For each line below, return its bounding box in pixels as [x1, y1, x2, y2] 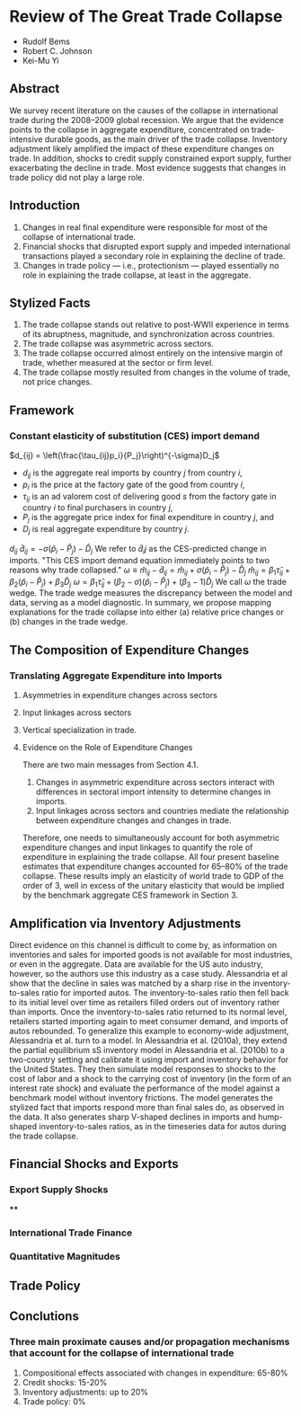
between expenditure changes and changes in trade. [35, 815, 232, 826]
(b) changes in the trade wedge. [9, 616, 128, 627]
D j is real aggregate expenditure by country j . [22, 524, 190, 536]
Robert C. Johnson [22, 45, 93, 56]
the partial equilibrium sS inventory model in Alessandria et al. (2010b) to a [9, 1044, 285, 1055]
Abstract [9, 81, 60, 96]
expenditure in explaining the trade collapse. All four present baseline [22, 852, 279, 863]
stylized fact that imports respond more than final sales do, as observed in [9, 1102, 285, 1112]
